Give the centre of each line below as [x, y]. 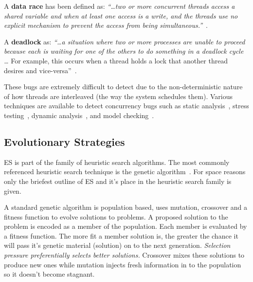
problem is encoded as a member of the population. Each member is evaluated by [126, 226]
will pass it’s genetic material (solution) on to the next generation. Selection [117, 245]
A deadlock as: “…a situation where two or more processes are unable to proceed [125, 41]
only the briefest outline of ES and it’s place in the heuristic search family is [118, 181]
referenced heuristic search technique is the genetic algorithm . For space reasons [125, 171]
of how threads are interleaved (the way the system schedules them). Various [118, 96]
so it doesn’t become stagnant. [49, 274]
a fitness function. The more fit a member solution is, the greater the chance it [121, 235]
